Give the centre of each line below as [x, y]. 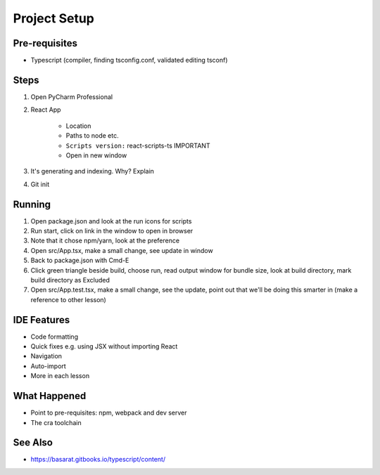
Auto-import [48, 366]
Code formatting [55, 337]
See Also [33, 443]
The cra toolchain [56, 422]
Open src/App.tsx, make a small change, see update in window [122, 250]
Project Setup [54, 18]
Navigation [46, 356]
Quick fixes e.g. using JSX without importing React [104, 346]
